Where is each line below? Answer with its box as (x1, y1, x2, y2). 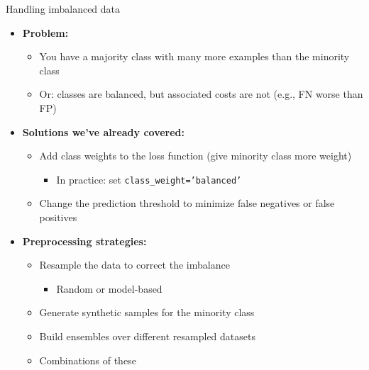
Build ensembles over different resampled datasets (39, 328, 255, 343)
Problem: (22, 25, 69, 40)
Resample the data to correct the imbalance (39, 257, 230, 272)
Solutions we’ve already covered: (22, 124, 185, 139)
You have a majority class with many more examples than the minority (39, 49, 350, 64)
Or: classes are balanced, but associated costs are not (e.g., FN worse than (39, 86, 363, 101)
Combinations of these (39, 352, 136, 367)
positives (39, 210, 77, 224)
